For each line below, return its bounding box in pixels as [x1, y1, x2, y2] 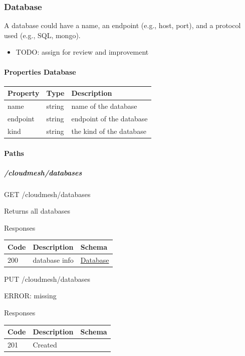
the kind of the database [71, 125, 146, 136]
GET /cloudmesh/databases [4, 189, 91, 199]
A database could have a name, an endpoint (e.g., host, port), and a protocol [4, 20, 241, 31]
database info [33, 254, 74, 265]
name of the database [71, 101, 137, 111]
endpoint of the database [71, 113, 148, 123]
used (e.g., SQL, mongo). [4, 30, 81, 40]
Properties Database [4, 66, 76, 77]
